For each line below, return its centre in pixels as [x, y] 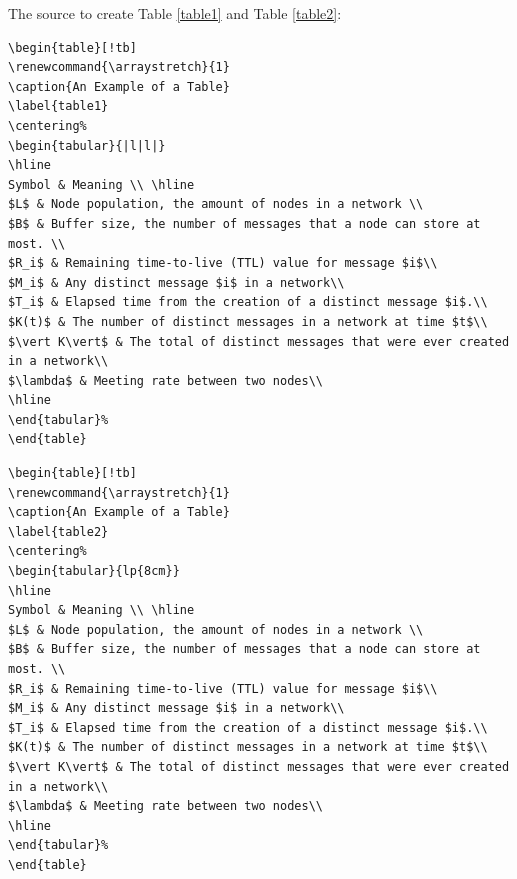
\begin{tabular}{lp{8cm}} [94, 571]
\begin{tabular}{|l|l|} [87, 145]
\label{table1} [58, 106]
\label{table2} [58, 531]
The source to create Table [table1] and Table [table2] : [175, 13]
